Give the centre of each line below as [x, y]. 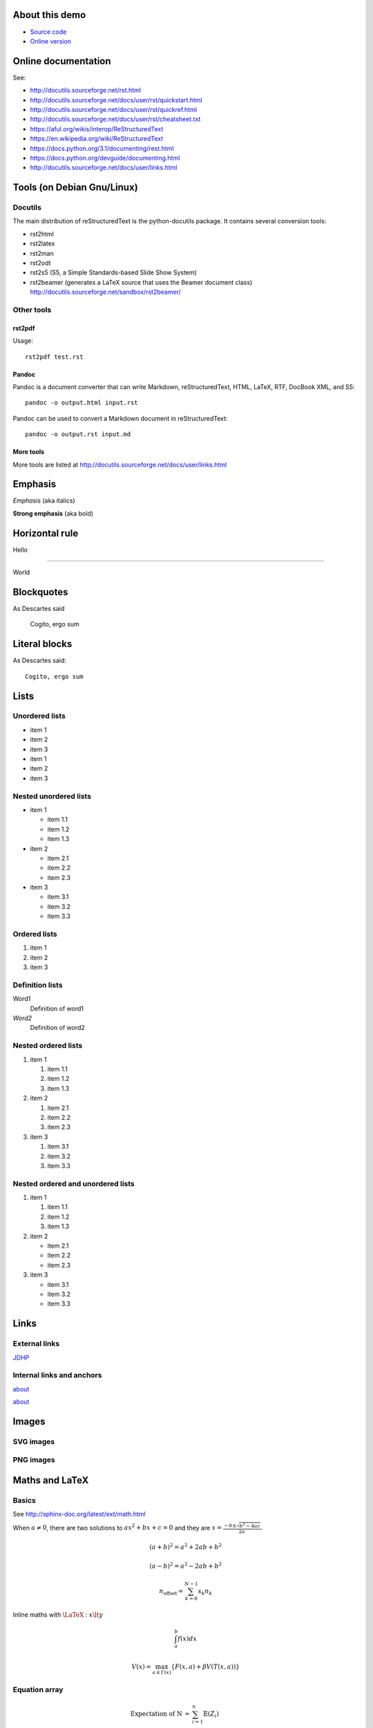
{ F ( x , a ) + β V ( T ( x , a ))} [205, 1667]
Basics [24, 1500]
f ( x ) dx [187, 1638]
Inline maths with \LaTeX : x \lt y [58, 1615]
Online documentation [62, 61]
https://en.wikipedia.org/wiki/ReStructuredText [97, 139]
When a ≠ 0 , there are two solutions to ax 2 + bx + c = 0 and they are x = [117, 1527]
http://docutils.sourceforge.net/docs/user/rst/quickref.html [113, 109]
